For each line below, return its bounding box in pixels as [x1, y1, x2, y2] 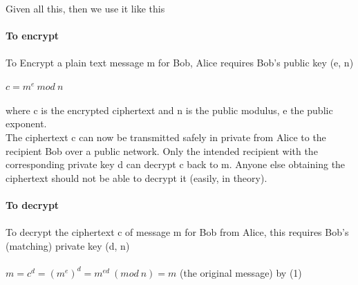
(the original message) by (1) [180, 265, 302, 279]
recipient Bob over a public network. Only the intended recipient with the [6, 143, 318, 158]
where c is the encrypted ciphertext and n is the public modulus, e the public [6, 102, 333, 117]
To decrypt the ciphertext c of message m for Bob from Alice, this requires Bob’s [6, 225, 349, 239]
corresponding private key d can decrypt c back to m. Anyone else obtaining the [6, 157, 346, 172]
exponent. [6, 116, 47, 131]
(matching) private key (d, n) [6, 238, 130, 252]
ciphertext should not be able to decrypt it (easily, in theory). [6, 170, 267, 185]
